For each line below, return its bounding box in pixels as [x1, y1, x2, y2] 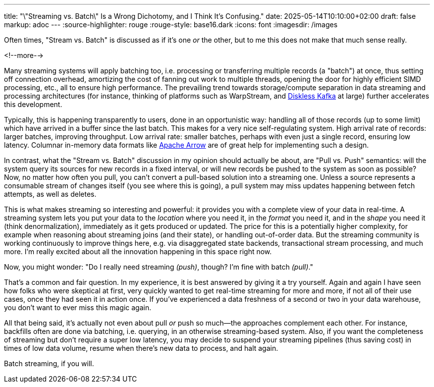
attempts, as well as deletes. [4, 190, 97, 198]
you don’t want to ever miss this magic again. [4, 303, 152, 312]
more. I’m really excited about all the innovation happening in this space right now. [4, 247, 272, 256]
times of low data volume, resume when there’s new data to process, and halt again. [4, 344, 278, 352]
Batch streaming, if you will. [4, 359, 94, 368]
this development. [4, 100, 62, 109]
